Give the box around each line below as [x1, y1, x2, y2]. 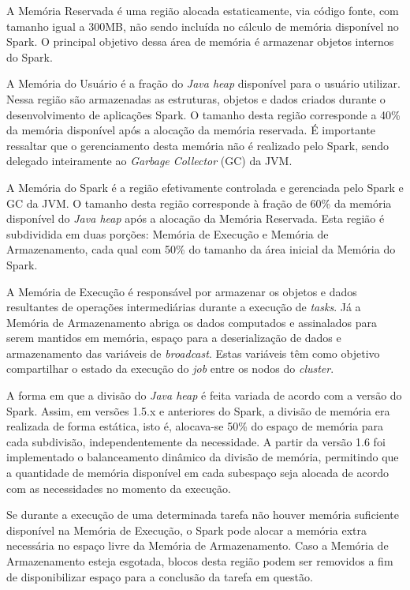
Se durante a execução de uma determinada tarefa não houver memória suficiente [6, 506, 400, 523]
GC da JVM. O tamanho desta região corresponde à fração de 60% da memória [6, 194, 392, 211]
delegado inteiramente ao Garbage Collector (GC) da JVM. [6, 152, 293, 169]
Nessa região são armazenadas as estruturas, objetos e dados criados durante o [6, 90, 386, 107]
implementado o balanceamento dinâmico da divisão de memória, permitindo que [6, 449, 399, 465]
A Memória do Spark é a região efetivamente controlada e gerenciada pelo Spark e [6, 179, 404, 195]
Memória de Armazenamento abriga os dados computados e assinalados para [6, 314, 377, 330]
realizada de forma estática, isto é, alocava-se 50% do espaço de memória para [6, 418, 383, 434]
